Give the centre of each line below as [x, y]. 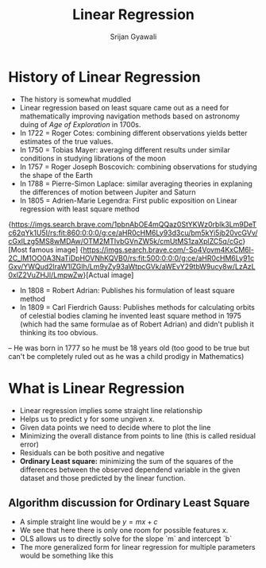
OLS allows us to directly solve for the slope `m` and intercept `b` [126, 539]
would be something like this [66, 556]
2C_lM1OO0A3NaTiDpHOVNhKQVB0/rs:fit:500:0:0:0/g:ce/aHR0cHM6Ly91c [131, 258]
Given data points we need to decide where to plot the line [115, 427]
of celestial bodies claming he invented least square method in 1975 [131, 315]
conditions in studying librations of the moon [93, 158]
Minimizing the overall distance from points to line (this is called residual [138, 435]
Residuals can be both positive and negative [92, 452]
